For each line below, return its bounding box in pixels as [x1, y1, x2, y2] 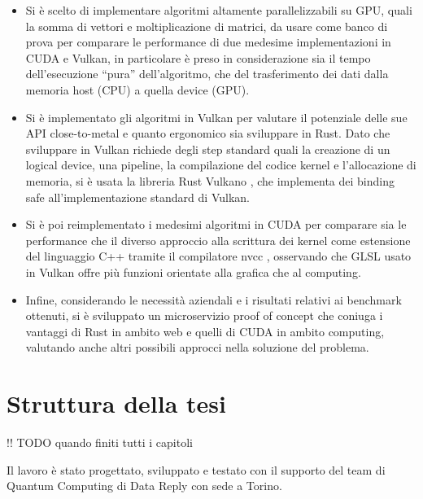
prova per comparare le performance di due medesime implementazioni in [25, 33, 391, 50]
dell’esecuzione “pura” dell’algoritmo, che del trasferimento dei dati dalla [25, 65, 389, 82]
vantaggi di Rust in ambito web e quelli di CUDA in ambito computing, [25, 322, 385, 339]
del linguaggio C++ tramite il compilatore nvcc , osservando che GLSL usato [25, 247, 412, 265]
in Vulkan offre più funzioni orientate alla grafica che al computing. [25, 263, 361, 280]
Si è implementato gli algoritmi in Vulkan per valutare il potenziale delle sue [25, 108, 408, 125]
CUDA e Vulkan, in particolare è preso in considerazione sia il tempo [25, 49, 371, 66]
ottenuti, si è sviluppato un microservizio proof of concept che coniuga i [25, 307, 383, 324]
